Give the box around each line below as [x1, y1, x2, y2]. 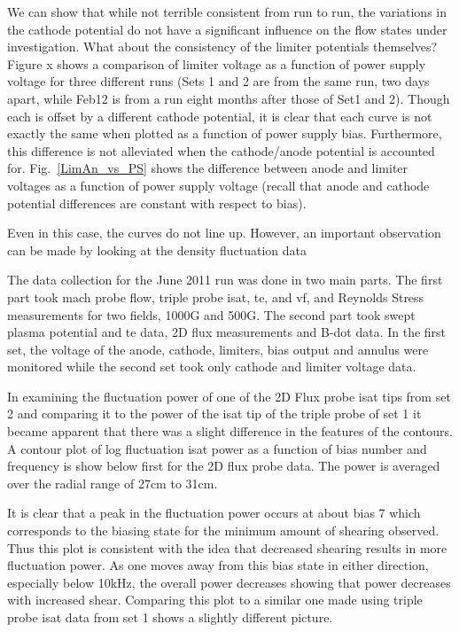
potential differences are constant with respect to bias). [7, 193, 307, 212]
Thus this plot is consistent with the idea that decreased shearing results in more [7, 538, 447, 557]
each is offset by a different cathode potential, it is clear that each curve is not [7, 106, 432, 125]
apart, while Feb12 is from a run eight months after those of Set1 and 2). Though [7, 89, 450, 107]
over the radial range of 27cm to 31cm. [7, 473, 218, 492]
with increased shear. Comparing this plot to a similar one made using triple [7, 590, 423, 609]
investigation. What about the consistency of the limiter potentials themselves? [7, 37, 438, 56]
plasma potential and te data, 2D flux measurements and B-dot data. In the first [7, 323, 447, 341]
